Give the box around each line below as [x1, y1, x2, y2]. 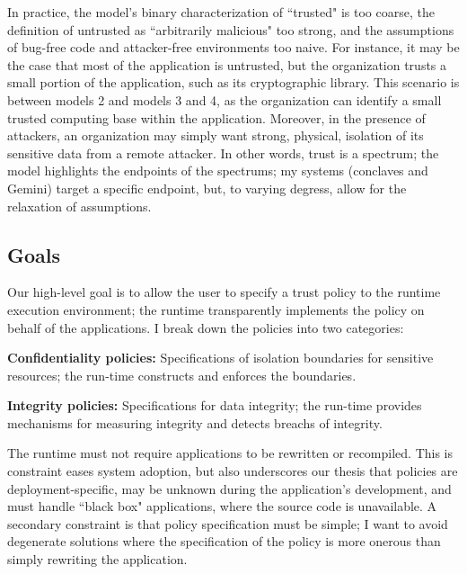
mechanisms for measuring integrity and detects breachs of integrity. [7, 413, 383, 432]
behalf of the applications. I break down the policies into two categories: [7, 318, 404, 336]
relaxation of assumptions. [7, 196, 152, 215]
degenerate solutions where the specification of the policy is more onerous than [7, 532, 441, 551]
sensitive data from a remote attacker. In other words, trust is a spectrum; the [7, 143, 439, 162]
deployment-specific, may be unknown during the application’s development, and [7, 479, 452, 498]
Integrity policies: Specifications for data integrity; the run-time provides [7, 396, 422, 415]
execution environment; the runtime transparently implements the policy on [7, 300, 425, 318]
